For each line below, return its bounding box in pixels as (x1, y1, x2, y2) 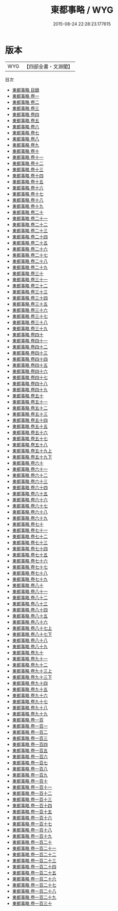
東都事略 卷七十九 (12, 576, 48, 582)
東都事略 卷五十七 (12, 435, 48, 441)
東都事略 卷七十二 (12, 533, 48, 539)
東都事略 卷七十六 (12, 558, 48, 564)
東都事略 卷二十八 (12, 258, 48, 264)
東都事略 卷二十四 (12, 233, 48, 240)
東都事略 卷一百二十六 (12, 876, 57, 882)
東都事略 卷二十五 (12, 240, 48, 246)
